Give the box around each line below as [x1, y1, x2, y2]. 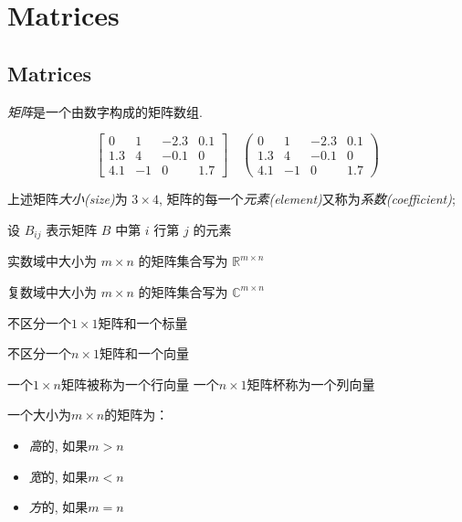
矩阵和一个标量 [98, 313, 188, 332]
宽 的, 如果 [28, 466, 89, 485]
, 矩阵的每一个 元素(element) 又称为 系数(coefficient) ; [158, 189, 456, 208]
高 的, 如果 [28, 435, 89, 454]
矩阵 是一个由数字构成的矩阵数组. [7, 101, 203, 121]
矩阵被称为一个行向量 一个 [60, 374, 219, 393]
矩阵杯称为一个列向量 [247, 374, 375, 393]
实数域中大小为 [7, 251, 97, 271]
